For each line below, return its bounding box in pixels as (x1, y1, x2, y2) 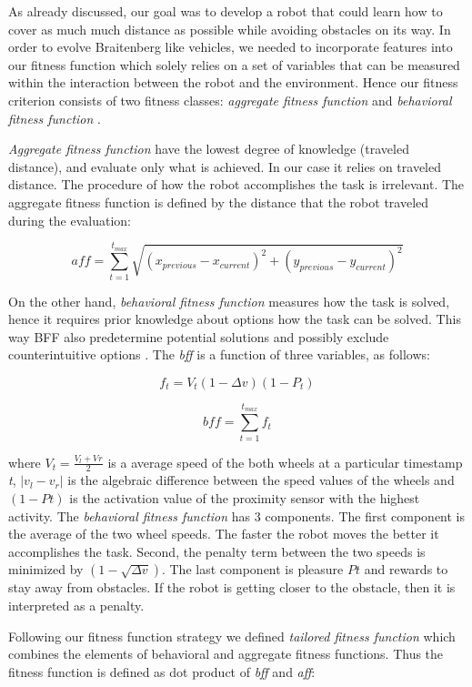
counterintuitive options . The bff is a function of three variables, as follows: (8, 345, 430, 364)
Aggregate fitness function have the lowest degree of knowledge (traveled (8, 139, 409, 158)
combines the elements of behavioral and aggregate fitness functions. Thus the (8, 644, 444, 663)
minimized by (8, 560, 84, 579)
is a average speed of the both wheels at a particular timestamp (107, 452, 463, 471)
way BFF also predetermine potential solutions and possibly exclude (8, 327, 389, 346)
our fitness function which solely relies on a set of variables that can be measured (8, 55, 460, 74)
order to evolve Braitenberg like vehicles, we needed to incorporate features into (8, 37, 453, 56)
